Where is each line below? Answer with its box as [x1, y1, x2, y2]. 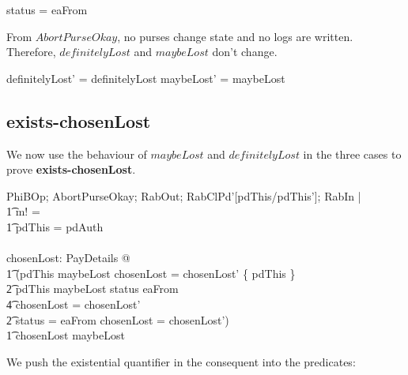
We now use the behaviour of [6, 145, 147, 162]
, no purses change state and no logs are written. [117, 28, 353, 44]
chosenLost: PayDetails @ [6, 249, 130, 266]
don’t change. [212, 43, 278, 60]
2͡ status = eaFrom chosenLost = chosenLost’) [6, 311, 229, 328]
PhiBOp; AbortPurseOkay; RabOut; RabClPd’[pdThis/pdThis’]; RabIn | [6, 187, 361, 204]
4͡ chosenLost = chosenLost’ [6, 295, 141, 312]
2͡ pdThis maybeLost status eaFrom [6, 280, 179, 297]
